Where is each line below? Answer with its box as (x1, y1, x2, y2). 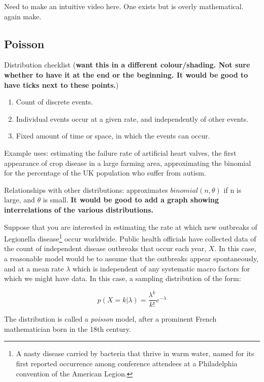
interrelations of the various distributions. (4, 204, 154, 215)
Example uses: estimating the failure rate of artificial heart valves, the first (4, 147, 237, 158)
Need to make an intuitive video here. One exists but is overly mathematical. (4, 1, 244, 11)
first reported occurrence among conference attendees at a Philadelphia (16, 358, 238, 369)
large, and (4, 194, 35, 205)
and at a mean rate (4, 263, 64, 273)
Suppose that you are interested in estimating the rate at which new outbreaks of (4, 221, 257, 232)
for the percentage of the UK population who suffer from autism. (4, 167, 206, 178)
